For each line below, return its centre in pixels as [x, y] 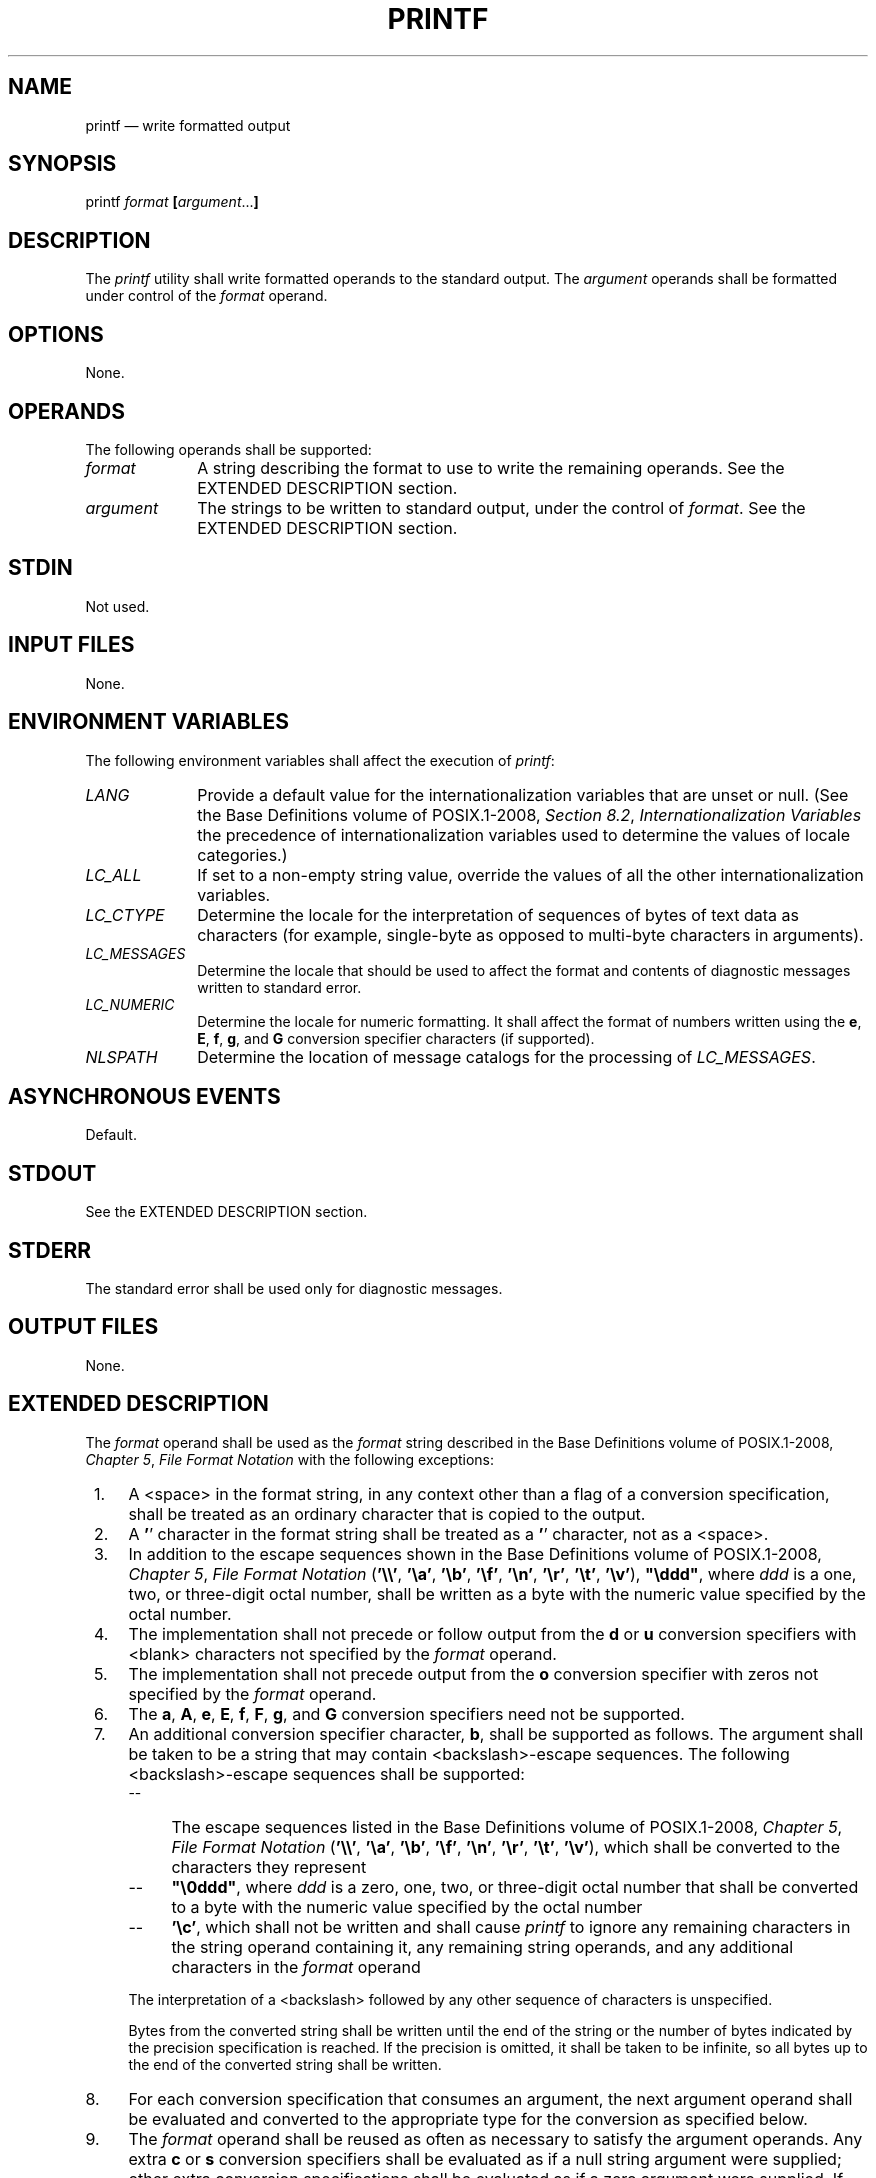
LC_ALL [113, 874]
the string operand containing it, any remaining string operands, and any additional [482, 1946]
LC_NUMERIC [130, 1004]
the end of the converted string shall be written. [285, 2064]
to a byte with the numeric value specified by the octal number [407, 1906]
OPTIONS [56, 334]
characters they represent [269, 1866]
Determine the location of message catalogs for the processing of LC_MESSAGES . [506, 1056]
